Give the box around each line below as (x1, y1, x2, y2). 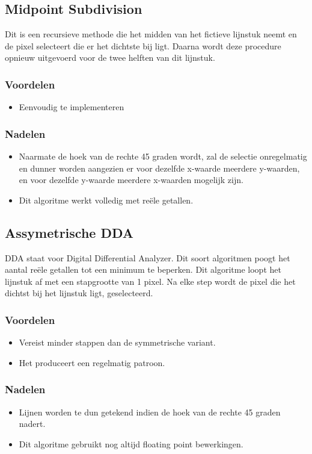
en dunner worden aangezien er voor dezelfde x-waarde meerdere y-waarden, (19, 161, 300, 174)
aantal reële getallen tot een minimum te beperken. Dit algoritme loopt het (5, 263, 281, 276)
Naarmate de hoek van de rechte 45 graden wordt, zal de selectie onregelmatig (19, 150, 307, 163)
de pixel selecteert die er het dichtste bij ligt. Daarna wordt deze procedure (5, 39, 281, 52)
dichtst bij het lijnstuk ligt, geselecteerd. (5, 287, 153, 299)
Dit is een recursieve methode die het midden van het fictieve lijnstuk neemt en (5, 28, 297, 40)
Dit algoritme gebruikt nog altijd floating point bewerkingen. (19, 437, 243, 450)
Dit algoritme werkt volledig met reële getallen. (19, 193, 194, 206)
